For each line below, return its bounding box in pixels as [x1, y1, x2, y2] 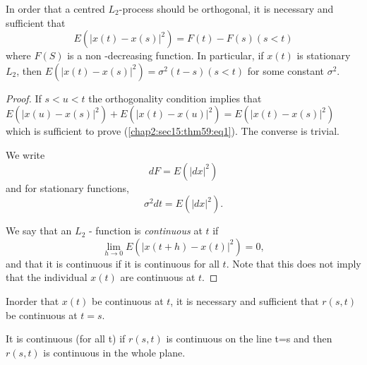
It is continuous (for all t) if [6, 331, 126, 346]
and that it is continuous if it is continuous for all [6, 256, 219, 270]
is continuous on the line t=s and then [166, 331, 332, 346]
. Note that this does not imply [226, 256, 361, 270]
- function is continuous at [88, 223, 203, 238]
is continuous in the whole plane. [43, 345, 186, 359]
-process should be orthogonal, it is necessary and [119, 1, 334, 16]
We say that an [6, 223, 72, 238]
